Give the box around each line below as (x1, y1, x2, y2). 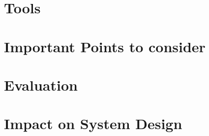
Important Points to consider (4, 36, 206, 56)
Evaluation (4, 74, 78, 95)
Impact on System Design (4, 113, 182, 134)
